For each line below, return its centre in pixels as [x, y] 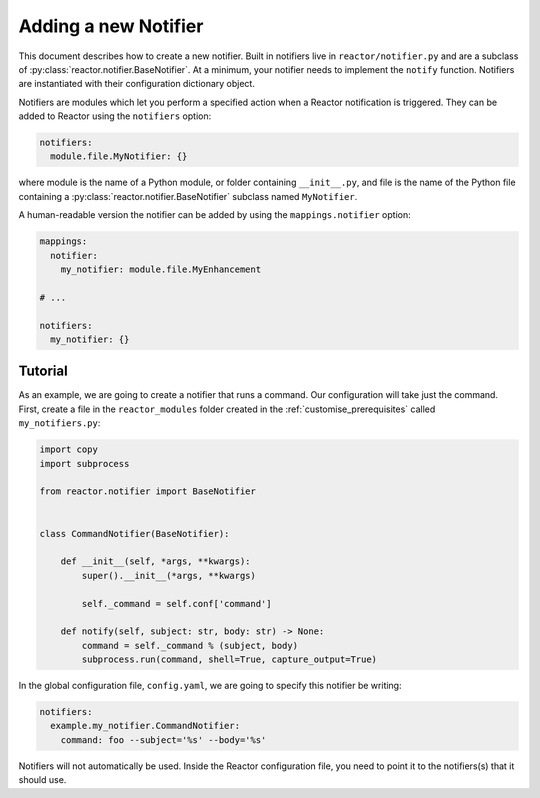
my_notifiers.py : [59, 423]
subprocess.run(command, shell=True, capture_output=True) [229, 659]
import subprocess [84, 463]
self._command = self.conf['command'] [176, 603]
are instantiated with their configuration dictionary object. [136, 84]
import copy [69, 449]
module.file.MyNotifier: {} [119, 156]
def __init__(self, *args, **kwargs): [155, 561]
